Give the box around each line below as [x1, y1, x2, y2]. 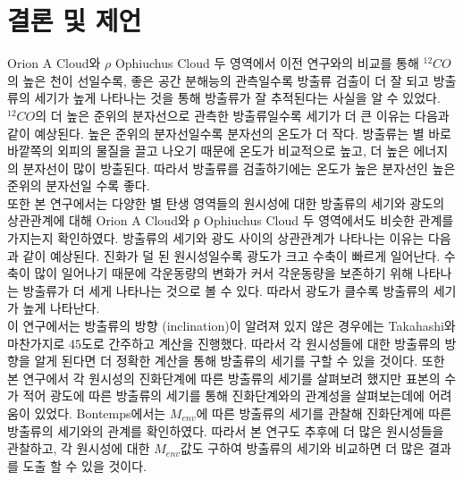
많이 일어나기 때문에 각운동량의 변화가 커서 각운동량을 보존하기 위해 [34, 264, 414, 282]
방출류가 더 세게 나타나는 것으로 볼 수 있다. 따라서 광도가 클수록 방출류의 [22, 281, 429, 299]
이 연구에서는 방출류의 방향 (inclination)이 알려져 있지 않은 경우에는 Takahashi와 [7, 316, 456, 335]
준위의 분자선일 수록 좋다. [7, 176, 150, 195]
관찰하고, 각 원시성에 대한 [7, 439, 150, 458]
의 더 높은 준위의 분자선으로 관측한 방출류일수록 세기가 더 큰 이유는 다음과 [35, 105, 450, 124]
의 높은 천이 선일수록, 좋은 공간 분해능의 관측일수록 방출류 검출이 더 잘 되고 [7, 71, 429, 89]
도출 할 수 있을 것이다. [22, 456, 147, 475]
